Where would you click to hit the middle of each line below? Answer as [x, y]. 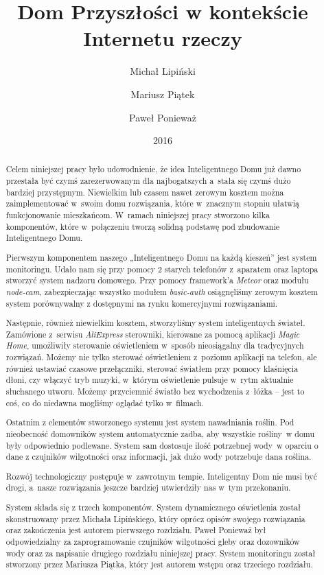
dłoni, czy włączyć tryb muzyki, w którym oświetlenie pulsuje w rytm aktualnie [150, 380]
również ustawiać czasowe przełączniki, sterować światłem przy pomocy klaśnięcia [152, 368]
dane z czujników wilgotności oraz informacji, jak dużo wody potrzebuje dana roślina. [159, 457]
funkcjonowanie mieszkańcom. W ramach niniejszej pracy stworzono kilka [138, 215]
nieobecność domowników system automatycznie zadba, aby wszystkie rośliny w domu [160, 433]
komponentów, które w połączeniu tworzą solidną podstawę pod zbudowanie [143, 226]
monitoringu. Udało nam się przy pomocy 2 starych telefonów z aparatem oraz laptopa [162, 269]
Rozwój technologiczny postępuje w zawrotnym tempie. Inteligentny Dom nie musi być [161, 476]
